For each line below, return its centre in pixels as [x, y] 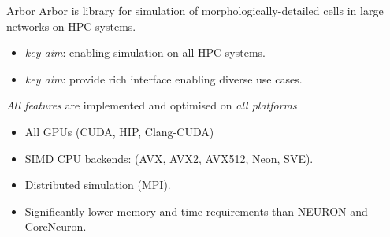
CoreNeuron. [56, 226]
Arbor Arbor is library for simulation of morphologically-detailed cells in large [195, 10]
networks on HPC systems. [71, 26]
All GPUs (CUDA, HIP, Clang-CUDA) [119, 131]
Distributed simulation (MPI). [98, 185]
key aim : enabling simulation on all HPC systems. [145, 52]
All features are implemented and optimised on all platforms [152, 105]
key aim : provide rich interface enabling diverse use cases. [163, 78]
